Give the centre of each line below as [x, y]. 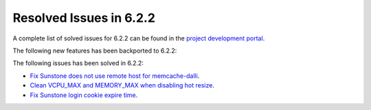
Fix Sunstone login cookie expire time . [84, 95]
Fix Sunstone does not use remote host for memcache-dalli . [115, 76]
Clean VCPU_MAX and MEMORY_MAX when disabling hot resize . [122, 85]
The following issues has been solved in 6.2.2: [78, 63]
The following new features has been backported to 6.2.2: [95, 51]
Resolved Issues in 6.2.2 [84, 18]
